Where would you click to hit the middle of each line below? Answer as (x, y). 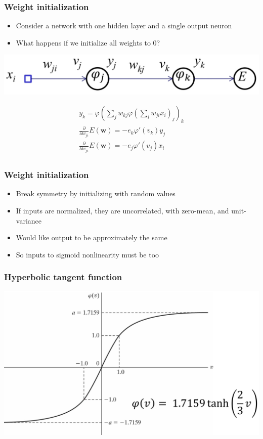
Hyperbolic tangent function (63, 277)
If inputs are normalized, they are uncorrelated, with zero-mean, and (122, 210)
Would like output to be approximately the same (92, 237)
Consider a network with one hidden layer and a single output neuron (124, 26)
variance (29, 220)
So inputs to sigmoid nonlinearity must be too (87, 254)
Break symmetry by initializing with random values (96, 193)
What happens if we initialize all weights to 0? (88, 42)
